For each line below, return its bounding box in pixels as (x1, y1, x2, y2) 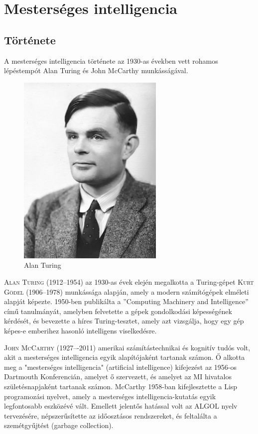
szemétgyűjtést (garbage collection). (4, 420, 114, 431)
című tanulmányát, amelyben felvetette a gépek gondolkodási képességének (4, 306, 232, 316)
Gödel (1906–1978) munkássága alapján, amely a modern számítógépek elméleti (4, 286, 249, 297)
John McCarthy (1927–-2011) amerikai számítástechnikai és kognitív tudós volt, (4, 342, 251, 352)
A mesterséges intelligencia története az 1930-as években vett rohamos (4, 55, 218, 66)
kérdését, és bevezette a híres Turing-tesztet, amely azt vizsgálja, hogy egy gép (4, 316, 244, 326)
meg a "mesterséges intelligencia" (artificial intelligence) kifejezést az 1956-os (4, 361, 237, 372)
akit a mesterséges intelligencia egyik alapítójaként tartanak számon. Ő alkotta (4, 352, 245, 362)
